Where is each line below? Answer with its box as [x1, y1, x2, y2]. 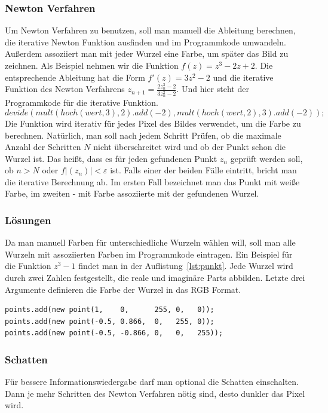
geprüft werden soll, [230, 152, 303, 164]
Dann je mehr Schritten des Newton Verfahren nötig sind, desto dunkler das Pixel [5, 387, 305, 399]
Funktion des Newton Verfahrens [5, 82, 125, 95]
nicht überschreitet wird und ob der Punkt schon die [93, 140, 286, 153]
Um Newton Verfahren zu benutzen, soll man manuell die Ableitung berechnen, [5, 24, 296, 36]
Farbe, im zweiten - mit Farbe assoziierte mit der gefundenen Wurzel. [5, 187, 259, 200]
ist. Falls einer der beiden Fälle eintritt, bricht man [110, 164, 297, 176]
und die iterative [213, 71, 274, 83]
